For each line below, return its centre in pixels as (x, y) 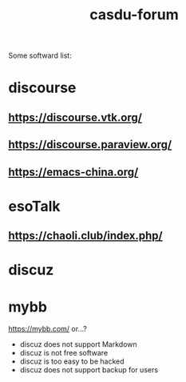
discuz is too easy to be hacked (72, 361)
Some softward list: (40, 56)
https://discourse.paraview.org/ (90, 145)
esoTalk (35, 206)
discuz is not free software (64, 353)
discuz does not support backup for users (89, 370)
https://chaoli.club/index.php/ (85, 236)
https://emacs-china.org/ (73, 172)
